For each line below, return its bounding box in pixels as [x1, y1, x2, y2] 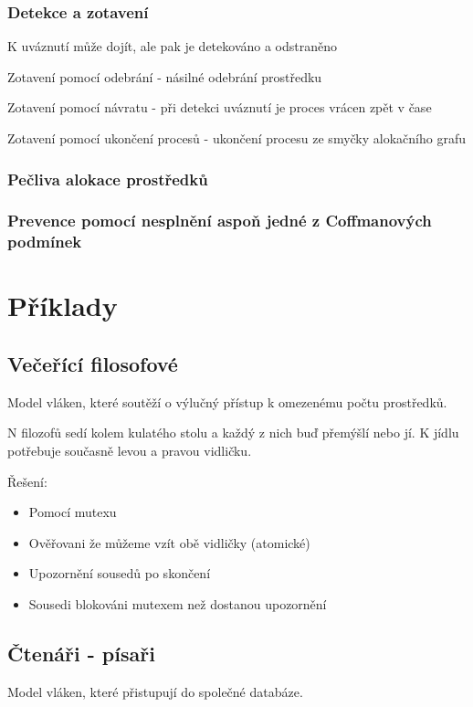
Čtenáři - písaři [7, 638, 155, 667]
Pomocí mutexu [28, 502, 117, 522]
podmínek [7, 230, 82, 253]
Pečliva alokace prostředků [7, 167, 208, 190]
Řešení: [7, 471, 47, 491]
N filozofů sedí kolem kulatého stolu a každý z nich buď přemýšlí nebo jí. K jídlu [7, 423, 459, 442]
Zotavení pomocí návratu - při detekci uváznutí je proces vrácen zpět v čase [7, 98, 432, 117]
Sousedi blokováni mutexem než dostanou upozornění [28, 594, 327, 613]
